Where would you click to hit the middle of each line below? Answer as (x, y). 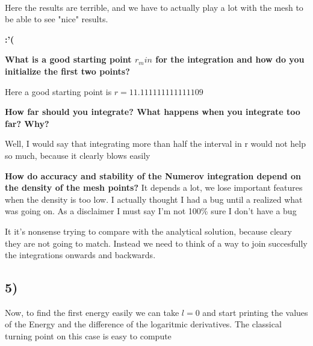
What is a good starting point (68, 59)
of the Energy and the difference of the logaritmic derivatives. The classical (143, 324)
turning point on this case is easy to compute (88, 336)
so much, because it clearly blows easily (78, 155)
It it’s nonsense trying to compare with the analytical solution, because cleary (148, 231)
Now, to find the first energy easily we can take (92, 312)
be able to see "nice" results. (57, 19)
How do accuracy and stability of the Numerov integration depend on (153, 175)
